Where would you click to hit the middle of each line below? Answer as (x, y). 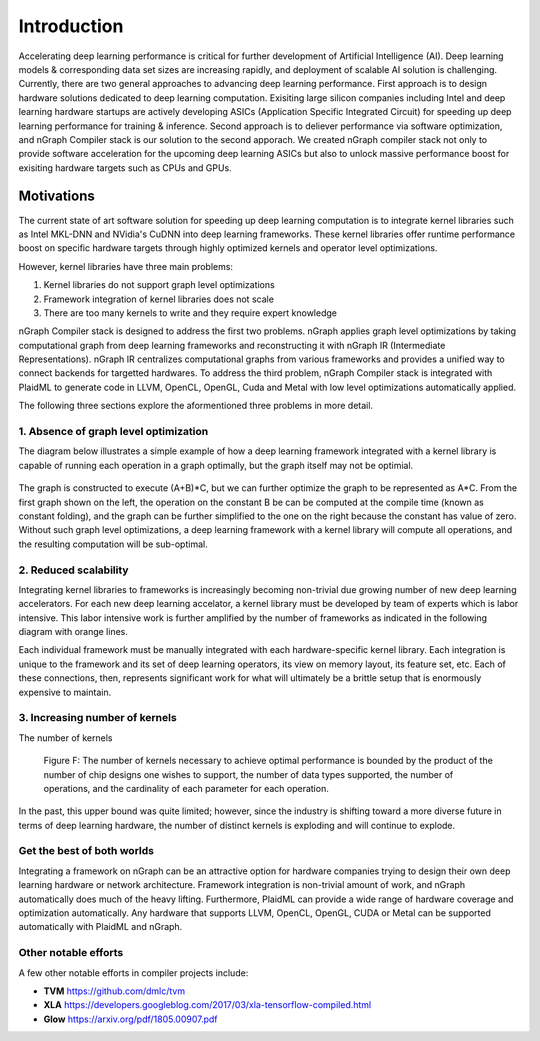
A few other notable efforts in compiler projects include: (133, 972)
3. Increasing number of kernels (97, 718)
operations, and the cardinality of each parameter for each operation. (186, 788)
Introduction (71, 26)
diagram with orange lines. (73, 632)
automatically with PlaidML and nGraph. (100, 927)
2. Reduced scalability (73, 570)
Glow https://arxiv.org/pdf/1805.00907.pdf (131, 1019)
